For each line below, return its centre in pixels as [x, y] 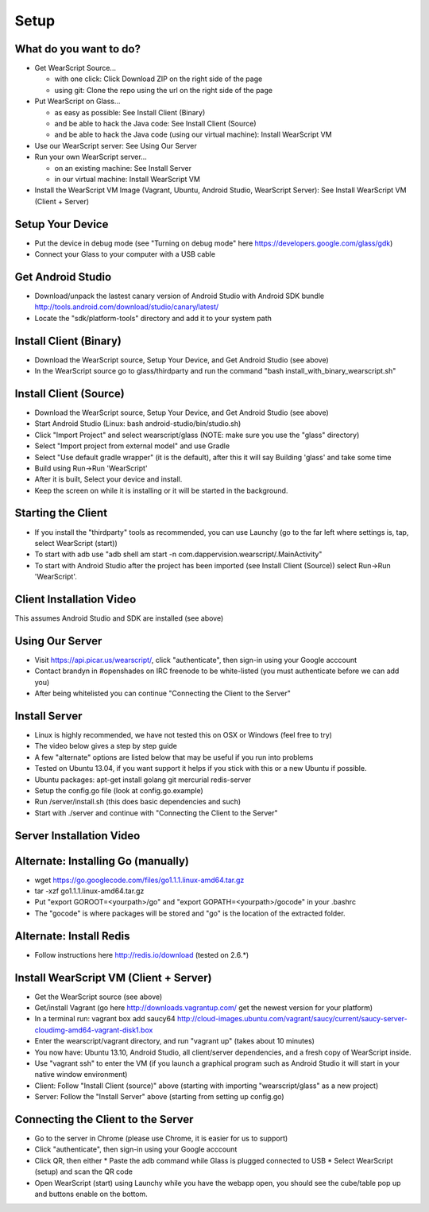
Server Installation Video [77, 836]
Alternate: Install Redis [72, 936]
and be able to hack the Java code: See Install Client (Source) [155, 124]
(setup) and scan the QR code [83, 1171]
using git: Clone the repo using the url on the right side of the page [164, 90]
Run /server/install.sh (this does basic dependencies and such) [138, 802]
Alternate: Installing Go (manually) [102, 861]
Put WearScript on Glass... [77, 101]
